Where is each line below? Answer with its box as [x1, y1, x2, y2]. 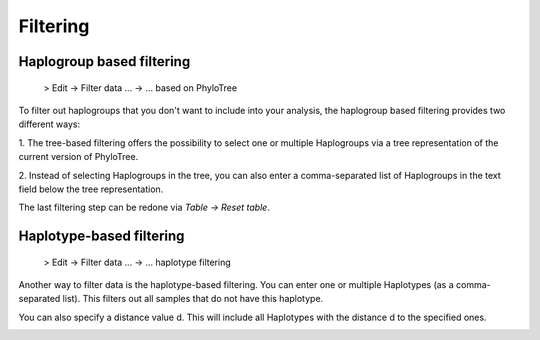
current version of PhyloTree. [18, 151, 139, 163]
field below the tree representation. [18, 183, 164, 195]
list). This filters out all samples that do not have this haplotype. [62, 293, 324, 305]
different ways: [18, 118, 80, 130]
